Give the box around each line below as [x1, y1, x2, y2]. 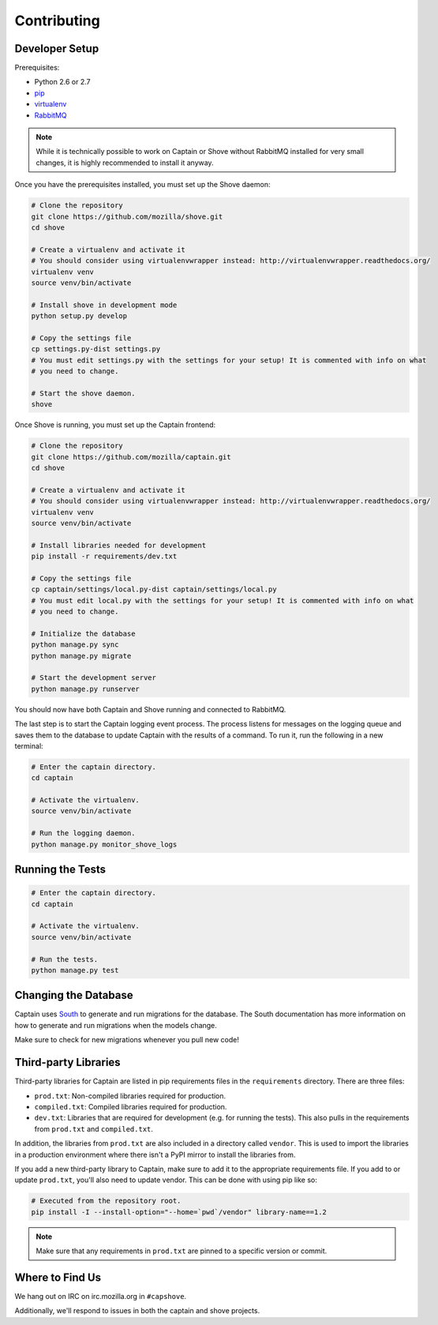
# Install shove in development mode [31, 300, 178, 310]
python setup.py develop [31, 312, 128, 321]
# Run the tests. [31, 955, 99, 963]
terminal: [14, 741, 43, 750]
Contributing [14, 12, 100, 29]
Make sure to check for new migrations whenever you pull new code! [14, 1035, 240, 1045]
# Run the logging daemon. [31, 829, 136, 838]
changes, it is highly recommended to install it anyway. [36, 158, 214, 167]
